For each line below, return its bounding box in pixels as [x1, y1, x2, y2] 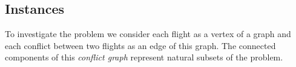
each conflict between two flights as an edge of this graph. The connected [5, 39, 276, 51]
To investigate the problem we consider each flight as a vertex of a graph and [5, 28, 291, 40]
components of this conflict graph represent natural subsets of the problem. [5, 51, 283, 63]
